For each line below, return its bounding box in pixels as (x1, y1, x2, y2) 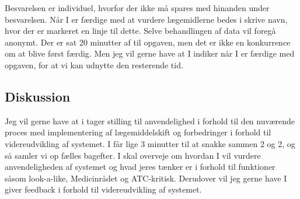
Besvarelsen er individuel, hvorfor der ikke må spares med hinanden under (5, 2, 270, 13)
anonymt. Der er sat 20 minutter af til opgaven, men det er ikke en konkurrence (5, 36, 291, 48)
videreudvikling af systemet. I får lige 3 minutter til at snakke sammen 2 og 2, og (5, 137, 295, 149)
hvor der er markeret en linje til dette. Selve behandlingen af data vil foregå (5, 25, 276, 37)
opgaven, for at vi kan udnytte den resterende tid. (5, 58, 183, 71)
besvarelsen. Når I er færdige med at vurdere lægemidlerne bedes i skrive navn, (5, 13, 288, 25)
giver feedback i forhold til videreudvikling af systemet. (5, 183, 202, 195)
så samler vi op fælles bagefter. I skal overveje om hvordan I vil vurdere (5, 149, 261, 161)
